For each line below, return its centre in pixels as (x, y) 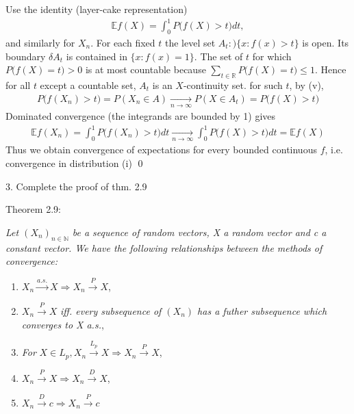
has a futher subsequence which (262, 310)
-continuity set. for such (233, 85)
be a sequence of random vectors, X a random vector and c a (199, 232)
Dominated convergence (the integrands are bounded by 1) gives (141, 115)
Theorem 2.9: (33, 209)
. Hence (330, 69)
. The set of (218, 56)
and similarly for (40, 42)
